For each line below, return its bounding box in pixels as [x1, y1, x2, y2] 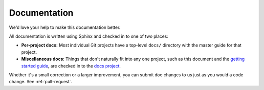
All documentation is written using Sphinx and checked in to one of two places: [9, 33, 169, 39]
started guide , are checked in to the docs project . [21, 63, 121, 68]
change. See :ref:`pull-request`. [9, 79, 73, 85]
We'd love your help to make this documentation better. [9, 24, 121, 30]
